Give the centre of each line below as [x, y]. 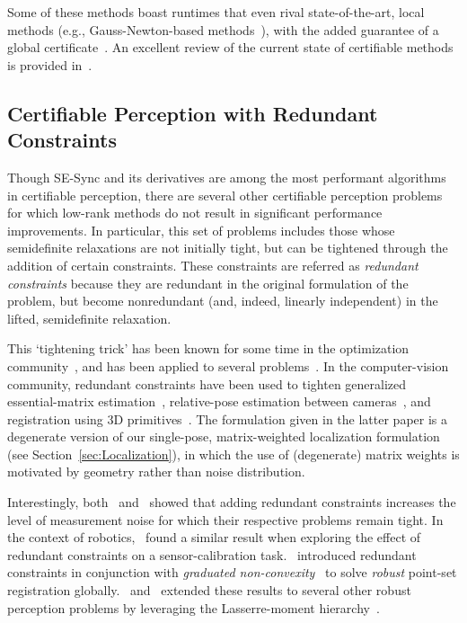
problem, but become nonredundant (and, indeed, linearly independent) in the [223, 301]
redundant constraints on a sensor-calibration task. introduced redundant [212, 554]
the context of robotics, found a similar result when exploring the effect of [214, 537]
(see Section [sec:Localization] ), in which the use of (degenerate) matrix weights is [233, 454]
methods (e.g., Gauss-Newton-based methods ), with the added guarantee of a [223, 29]
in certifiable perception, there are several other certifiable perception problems [225, 195]
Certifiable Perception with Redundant [193, 113]
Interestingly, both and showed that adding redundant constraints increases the [232, 502]
